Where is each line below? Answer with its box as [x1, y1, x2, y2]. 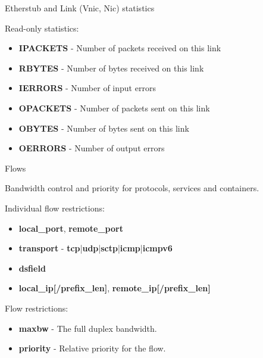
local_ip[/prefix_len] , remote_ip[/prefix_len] [18, 282, 211, 294]
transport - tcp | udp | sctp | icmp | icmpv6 [18, 242, 173, 254]
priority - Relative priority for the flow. [18, 342, 166, 354]
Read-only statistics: [5, 21, 79, 34]
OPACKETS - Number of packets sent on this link [18, 101, 210, 114]
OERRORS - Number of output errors [18, 142, 165, 154]
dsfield [18, 262, 46, 274]
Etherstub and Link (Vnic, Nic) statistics [5, 2, 155, 14]
